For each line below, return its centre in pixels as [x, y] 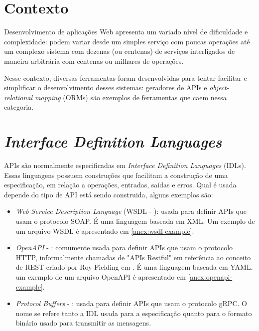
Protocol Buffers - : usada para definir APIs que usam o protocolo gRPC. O [131, 303]
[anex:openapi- [210, 276]
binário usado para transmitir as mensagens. [83, 323]
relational [18, 97]
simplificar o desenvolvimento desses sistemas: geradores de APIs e [106, 87]
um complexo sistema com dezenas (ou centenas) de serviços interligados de [120, 51]
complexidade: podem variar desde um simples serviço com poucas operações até [127, 41]
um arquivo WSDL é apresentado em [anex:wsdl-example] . [105, 231]
